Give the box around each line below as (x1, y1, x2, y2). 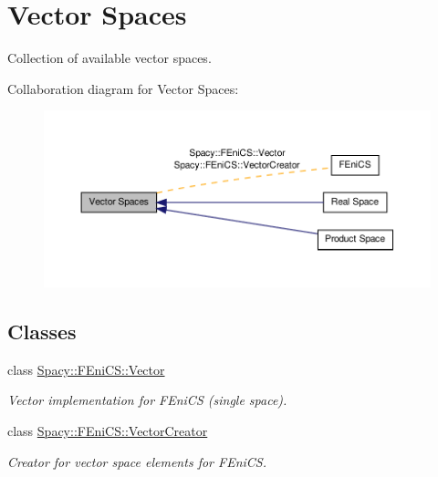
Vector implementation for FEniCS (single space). (7, 390, 287, 410)
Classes (7, 316, 77, 345)
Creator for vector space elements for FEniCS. (7, 451, 266, 471)
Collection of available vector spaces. (7, 48, 212, 67)
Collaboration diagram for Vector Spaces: (7, 78, 239, 98)
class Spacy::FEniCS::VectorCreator (7, 420, 208, 440)
